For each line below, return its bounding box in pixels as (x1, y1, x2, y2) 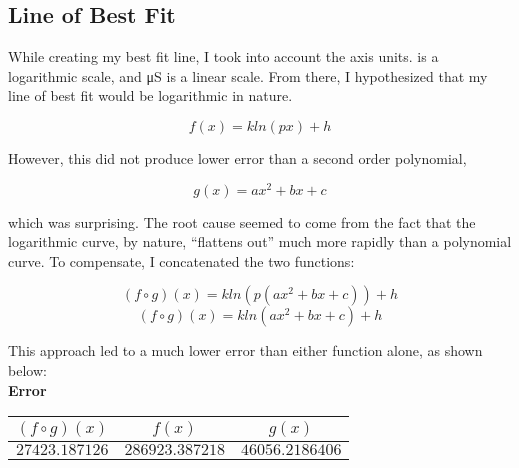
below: (8, 360, 47, 381)
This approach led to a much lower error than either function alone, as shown (8, 340, 483, 361)
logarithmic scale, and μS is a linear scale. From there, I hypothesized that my (8, 65, 488, 86)
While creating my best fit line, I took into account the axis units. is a (8, 46, 439, 67)
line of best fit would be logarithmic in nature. (8, 85, 293, 106)
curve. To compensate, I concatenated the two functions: (8, 250, 355, 271)
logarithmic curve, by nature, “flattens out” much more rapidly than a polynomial (8, 231, 512, 252)
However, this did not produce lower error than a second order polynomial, (8, 147, 467, 168)
